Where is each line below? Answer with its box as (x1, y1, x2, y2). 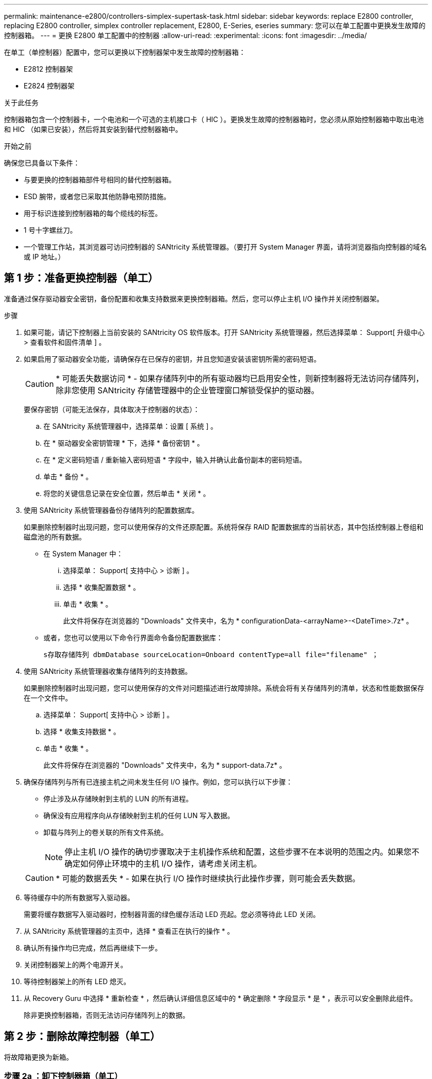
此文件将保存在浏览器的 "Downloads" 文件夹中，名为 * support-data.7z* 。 (43, 760, 287, 769)
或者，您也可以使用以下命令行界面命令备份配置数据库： (43, 633, 223, 642)
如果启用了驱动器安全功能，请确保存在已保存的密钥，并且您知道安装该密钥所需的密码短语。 (24, 354, 321, 363)
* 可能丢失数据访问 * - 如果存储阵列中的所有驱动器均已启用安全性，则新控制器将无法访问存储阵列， (56, 373, 424, 383)
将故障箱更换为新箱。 (4, 1052, 73, 1061)
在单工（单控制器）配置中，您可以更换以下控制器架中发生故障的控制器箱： (4, 48, 246, 56)
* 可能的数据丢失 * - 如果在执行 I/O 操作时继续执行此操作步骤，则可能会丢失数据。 (56, 873, 360, 883)
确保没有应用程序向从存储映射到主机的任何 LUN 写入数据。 (43, 811, 234, 820)
